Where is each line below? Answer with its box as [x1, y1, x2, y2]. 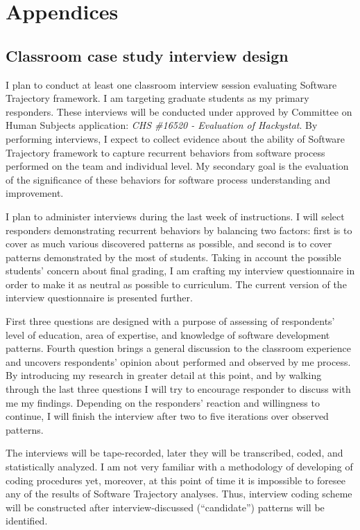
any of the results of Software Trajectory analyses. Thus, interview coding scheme [6, 486, 352, 501]
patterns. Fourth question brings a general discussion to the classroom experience [6, 341, 352, 355]
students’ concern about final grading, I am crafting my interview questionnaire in [6, 263, 355, 278]
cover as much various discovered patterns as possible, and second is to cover [6, 236, 332, 251]
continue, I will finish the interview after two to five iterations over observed [6, 409, 329, 423]
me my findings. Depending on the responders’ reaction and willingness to [6, 395, 320, 409]
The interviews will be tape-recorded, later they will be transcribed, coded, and [6, 445, 343, 460]
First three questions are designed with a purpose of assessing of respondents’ [6, 314, 335, 328]
